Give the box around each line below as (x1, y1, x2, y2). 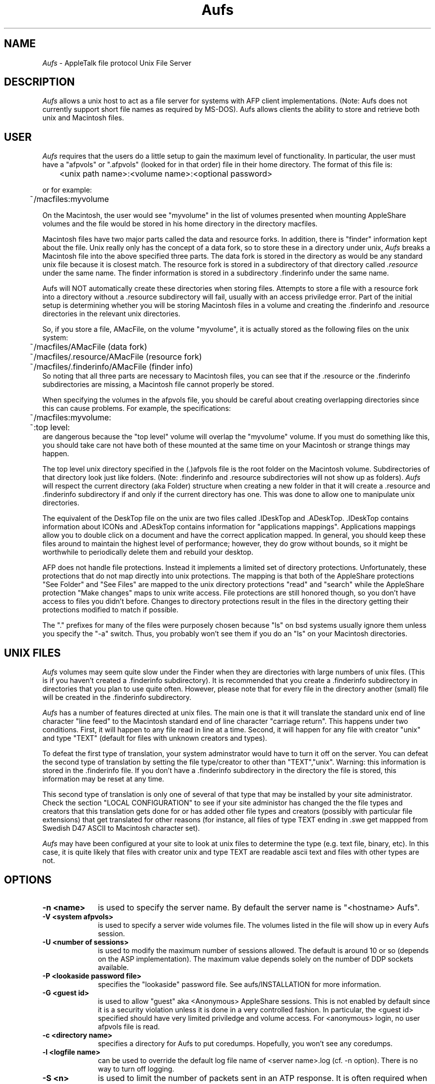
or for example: (42, 186, 92, 195)
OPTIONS (4, 873, 52, 886)
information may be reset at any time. (42, 775, 164, 784)
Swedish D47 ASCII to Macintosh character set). (42, 824, 200, 833)
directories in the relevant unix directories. (42, 309, 181, 318)
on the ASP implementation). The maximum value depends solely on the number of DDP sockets (98, 954, 414, 963)
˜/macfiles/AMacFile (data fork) (29, 342, 147, 352)
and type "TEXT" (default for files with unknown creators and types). (42, 734, 267, 743)
